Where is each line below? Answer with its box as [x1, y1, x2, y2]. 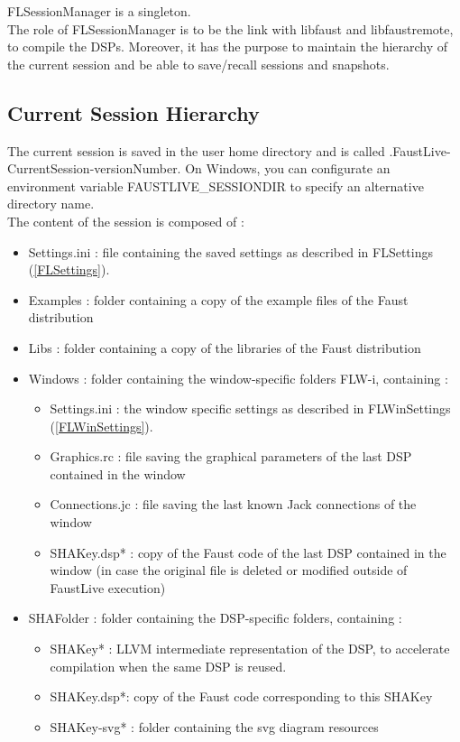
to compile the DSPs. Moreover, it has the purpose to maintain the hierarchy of [7, 37, 448, 56]
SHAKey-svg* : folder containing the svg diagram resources [50, 717, 379, 736]
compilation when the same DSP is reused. [50, 656, 287, 675]
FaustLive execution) [50, 578, 166, 597]
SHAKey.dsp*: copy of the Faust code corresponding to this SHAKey [50, 687, 433, 706]
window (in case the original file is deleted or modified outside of [50, 561, 408, 580]
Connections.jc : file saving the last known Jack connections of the [50, 495, 417, 514]
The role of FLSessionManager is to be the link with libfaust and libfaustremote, [7, 19, 454, 38]
